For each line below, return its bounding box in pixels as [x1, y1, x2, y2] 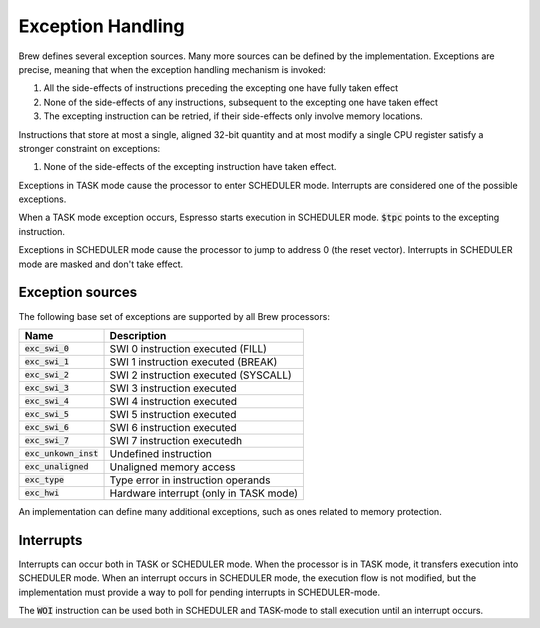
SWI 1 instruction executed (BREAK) [109, 355, 278, 369]
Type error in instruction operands [109, 473, 271, 487]
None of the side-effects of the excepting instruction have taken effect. [43, 161, 337, 173]
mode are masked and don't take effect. [18, 258, 184, 270]
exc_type [24, 475, 65, 485]
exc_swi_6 [24, 422, 70, 433]
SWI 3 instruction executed [109, 381, 237, 395]
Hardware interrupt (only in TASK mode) [109, 486, 299, 500]
